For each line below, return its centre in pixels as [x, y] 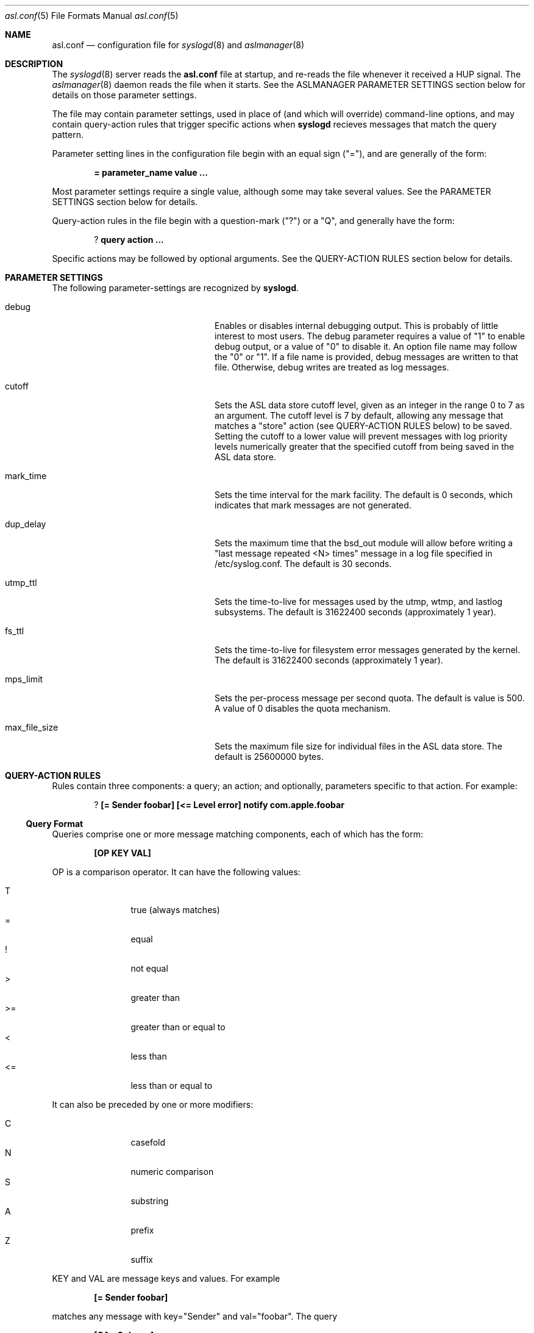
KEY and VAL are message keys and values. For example [166, 1278]
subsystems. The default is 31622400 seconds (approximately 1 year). [355, 612]
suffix [142, 1259]
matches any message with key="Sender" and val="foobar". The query [195, 1316]
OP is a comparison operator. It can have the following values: [176, 872]
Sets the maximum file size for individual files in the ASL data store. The [358, 746]
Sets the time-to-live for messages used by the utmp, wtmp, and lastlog [359, 601]
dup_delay [26, 524]
